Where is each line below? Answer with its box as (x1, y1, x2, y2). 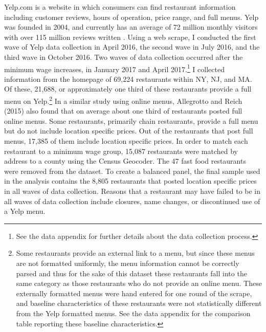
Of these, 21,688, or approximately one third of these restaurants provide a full (4, 83, 252, 94)
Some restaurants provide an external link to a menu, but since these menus (16, 248, 255, 258)
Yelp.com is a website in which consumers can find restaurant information (4, 2, 236, 12)
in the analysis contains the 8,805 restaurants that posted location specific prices (4, 175, 257, 186)
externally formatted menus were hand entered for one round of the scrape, (16, 287, 252, 298)
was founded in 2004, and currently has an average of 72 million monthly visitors (4, 21, 258, 32)
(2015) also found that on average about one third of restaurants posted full (4, 105, 242, 116)
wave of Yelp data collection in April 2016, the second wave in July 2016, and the (4, 41, 260, 52)
